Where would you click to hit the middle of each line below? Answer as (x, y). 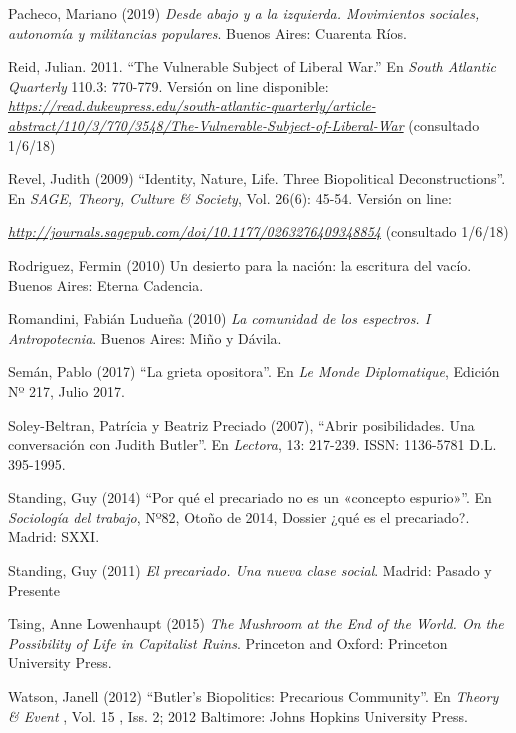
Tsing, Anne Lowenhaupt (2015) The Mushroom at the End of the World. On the (256, 623)
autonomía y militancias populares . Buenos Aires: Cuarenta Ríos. (207, 32)
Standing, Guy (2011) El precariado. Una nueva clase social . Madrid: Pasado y (250, 570)
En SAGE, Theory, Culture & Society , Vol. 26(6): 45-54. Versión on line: (230, 197)
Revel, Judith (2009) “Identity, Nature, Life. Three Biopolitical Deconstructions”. (257, 178)
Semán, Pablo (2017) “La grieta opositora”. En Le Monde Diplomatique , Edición (254, 371)
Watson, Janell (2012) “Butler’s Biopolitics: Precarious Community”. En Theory (253, 696)
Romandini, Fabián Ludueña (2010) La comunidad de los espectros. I (219, 318)
